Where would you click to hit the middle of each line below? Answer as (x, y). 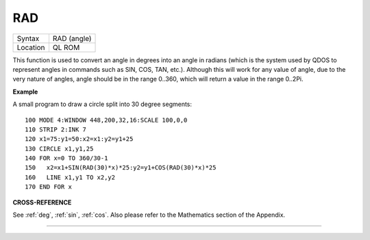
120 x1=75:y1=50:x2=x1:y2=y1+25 (79, 139)
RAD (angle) (72, 38)
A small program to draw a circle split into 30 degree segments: (102, 104)
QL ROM (66, 47)
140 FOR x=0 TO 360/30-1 (66, 158)
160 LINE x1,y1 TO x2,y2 (70, 177)
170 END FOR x (48, 187)
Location (31, 47)
